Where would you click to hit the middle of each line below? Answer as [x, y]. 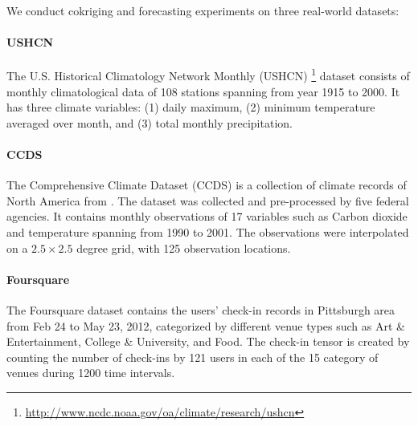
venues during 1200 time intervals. [91, 373]
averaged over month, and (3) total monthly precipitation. [150, 122]
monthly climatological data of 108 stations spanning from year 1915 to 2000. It [203, 91]
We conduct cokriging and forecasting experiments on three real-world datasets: [203, 10]
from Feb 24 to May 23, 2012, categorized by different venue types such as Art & [206, 325]
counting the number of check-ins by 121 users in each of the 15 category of [193, 357]
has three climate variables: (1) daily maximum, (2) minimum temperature [191, 107]
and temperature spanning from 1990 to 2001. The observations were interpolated [208, 232]
